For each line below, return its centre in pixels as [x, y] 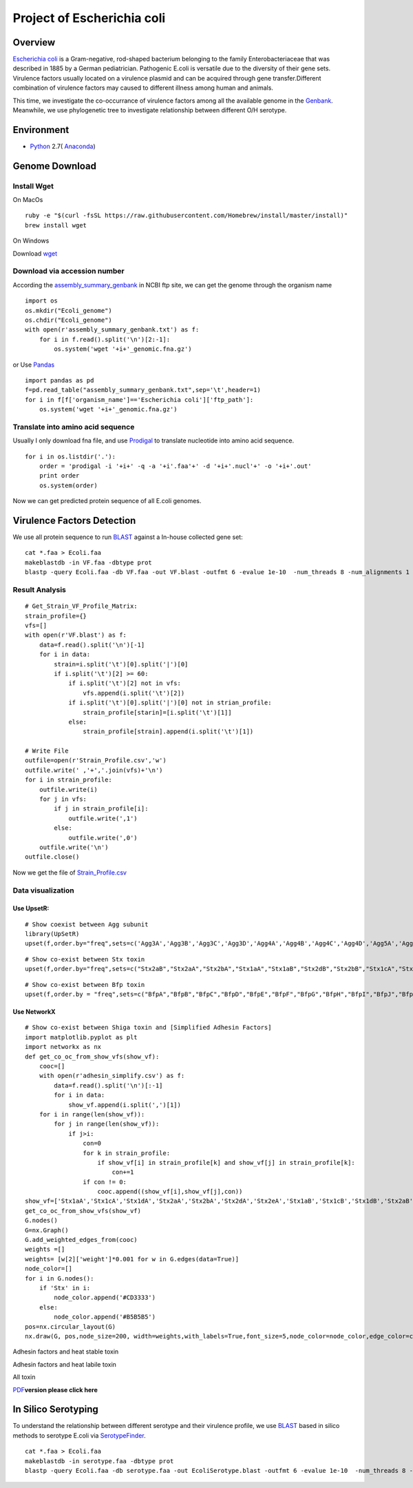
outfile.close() [52, 857]
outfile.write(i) [68, 789]
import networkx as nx [63, 1047]
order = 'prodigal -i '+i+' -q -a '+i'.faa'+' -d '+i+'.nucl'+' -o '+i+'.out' [175, 466]
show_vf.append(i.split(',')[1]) [125, 1105]
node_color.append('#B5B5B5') [105, 1317]
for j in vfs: [63, 799]
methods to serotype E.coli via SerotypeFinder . [79, 1435]
